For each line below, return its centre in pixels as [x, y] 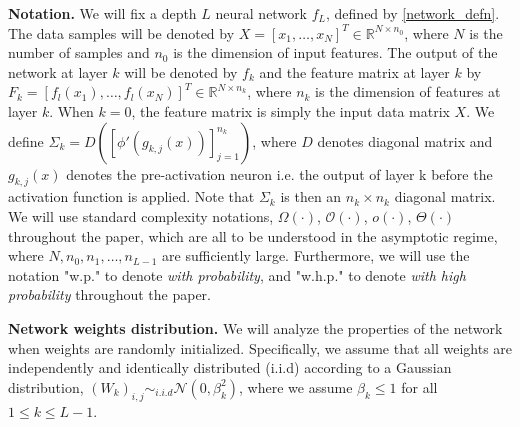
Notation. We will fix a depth [102, 13]
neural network [261, 13]
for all [419, 386]
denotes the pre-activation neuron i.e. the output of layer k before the [279, 173]
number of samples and [79, 52]
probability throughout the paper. [109, 294]
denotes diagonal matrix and [405, 140]
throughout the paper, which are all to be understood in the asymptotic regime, [253, 235]
